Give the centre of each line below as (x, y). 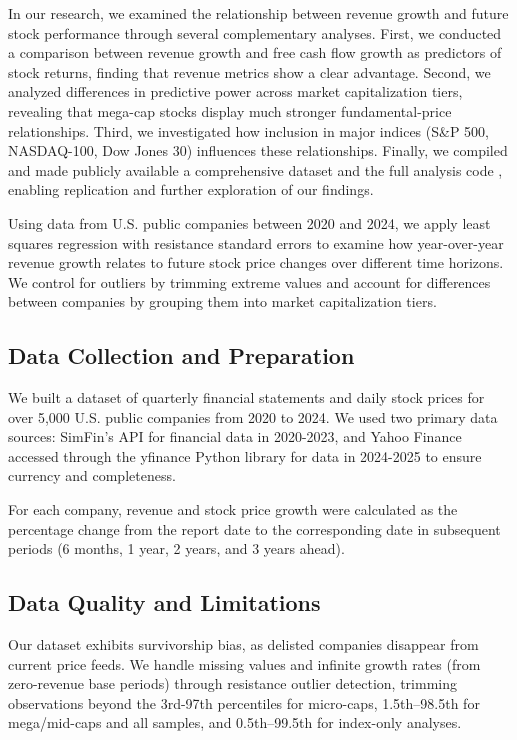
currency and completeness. (92, 475)
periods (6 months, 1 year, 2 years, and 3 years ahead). (176, 548)
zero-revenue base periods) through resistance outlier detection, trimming (232, 683)
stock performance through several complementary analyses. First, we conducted (255, 32)
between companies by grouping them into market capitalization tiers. (222, 301)
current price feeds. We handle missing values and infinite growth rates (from (244, 663)
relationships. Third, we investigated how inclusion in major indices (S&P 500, (249, 130)
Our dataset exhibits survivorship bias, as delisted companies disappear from (243, 644)
